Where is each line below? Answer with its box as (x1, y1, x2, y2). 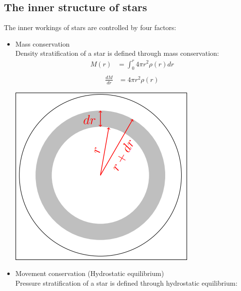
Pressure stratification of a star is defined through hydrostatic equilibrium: (15, 277, 238, 288)
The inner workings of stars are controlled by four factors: (4, 22, 176, 32)
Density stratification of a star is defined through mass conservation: (15, 48, 219, 58)
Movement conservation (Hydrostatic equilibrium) (15, 268, 164, 278)
